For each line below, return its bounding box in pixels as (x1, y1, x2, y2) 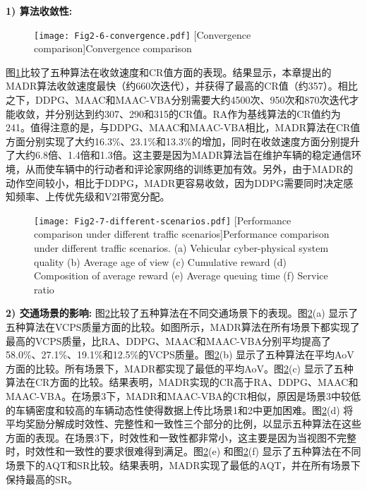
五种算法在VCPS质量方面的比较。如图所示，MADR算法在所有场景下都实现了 (6, 320, 360, 334)
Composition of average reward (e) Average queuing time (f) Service (34, 268, 328, 283)
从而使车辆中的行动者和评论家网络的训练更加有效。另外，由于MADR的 (25, 162, 354, 176)
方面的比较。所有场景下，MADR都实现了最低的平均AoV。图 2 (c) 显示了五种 (6, 360, 354, 375)
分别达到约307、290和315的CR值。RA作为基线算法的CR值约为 (54, 106, 341, 121)
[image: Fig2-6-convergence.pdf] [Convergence (34, 27, 251, 42)
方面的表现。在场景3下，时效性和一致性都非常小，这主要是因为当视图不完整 (6, 430, 356, 444)
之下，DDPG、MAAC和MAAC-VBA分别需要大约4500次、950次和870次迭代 (6, 92, 349, 107)
